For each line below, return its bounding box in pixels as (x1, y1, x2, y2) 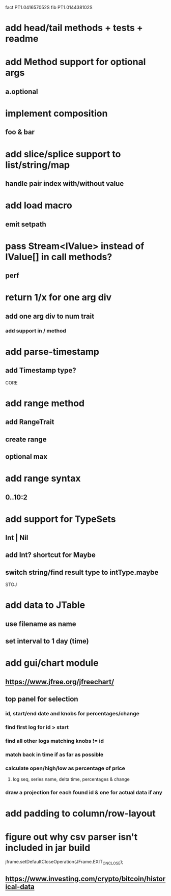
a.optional (5, 87, 38, 96)
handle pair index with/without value (5, 179, 124, 188)
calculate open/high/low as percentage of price (5, 765, 126, 772)
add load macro (5, 200, 72, 211)
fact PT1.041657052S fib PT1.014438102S (5, 5, 93, 10)
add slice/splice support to (5, 148, 121, 160)
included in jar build (5, 842, 91, 853)
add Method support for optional (5, 56, 146, 68)
